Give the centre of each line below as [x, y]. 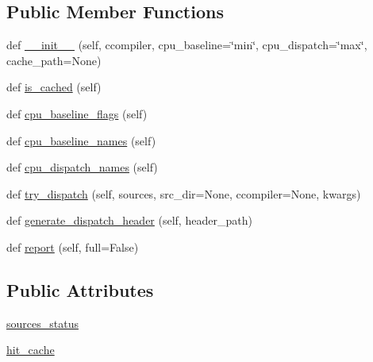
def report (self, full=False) [73, 246]
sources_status [42, 323]
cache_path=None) [54, 60]
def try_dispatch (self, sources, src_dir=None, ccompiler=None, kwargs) [184, 193]
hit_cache [31, 350]
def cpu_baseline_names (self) [81, 140]
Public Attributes [80, 289]
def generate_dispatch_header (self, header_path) [129, 220]
